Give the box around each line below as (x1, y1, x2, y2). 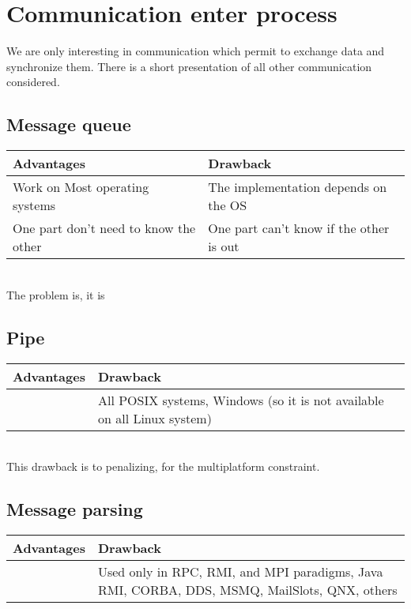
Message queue (6, 112, 131, 137)
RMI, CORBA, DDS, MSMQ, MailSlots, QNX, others (97, 580, 398, 599)
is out (208, 237, 239, 256)
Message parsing (6, 497, 143, 521)
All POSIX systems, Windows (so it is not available (97, 390, 384, 409)
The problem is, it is (6, 286, 105, 303)
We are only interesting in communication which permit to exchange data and (6, 43, 385, 59)
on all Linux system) (97, 408, 212, 427)
